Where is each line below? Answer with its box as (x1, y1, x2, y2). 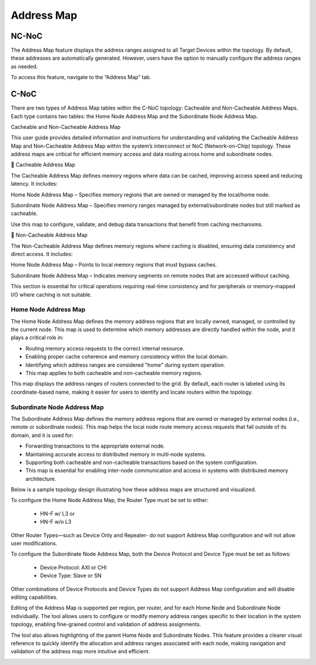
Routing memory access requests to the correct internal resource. (25, 345, 184, 352)
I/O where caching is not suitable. (11, 291, 92, 298)
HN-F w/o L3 (40, 519, 71, 526)
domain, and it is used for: (11, 431, 74, 439)
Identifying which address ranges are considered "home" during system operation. (25, 361, 225, 369)
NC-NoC (11, 31, 43, 41)
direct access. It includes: (11, 251, 73, 257)
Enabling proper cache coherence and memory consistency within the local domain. (25, 353, 228, 360)
